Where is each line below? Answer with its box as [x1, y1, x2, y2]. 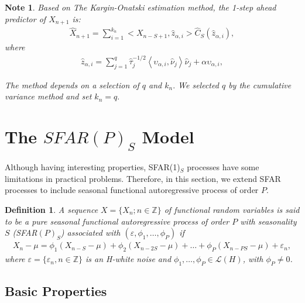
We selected [178, 78, 219, 91]
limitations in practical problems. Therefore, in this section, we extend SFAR [5, 172, 281, 184]
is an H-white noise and [85, 253, 172, 265]
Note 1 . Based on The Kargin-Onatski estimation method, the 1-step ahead [5, 1, 276, 13]
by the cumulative [228, 78, 292, 91]
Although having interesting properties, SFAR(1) [5, 161, 180, 173]
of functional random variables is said [164, 204, 300, 216]
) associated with [60, 226, 121, 239]
